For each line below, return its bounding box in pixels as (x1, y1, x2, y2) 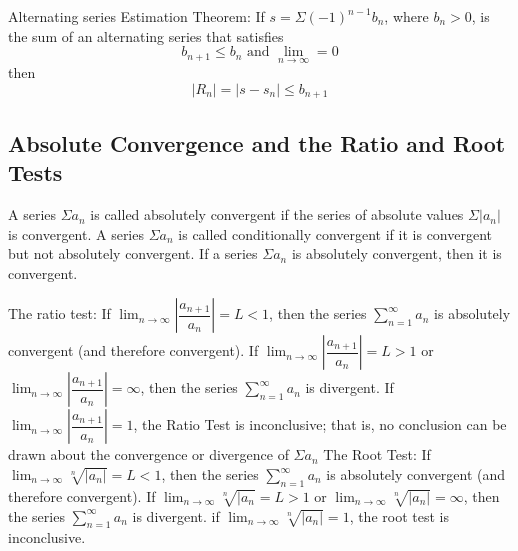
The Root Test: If (323, 444, 431, 465)
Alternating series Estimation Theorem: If (8, 6, 265, 26)
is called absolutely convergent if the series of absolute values (90, 204, 464, 225)
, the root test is (349, 505, 449, 526)
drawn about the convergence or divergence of (8, 444, 289, 465)
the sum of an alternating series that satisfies (8, 25, 284, 46)
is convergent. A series (8, 223, 144, 244)
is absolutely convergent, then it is (291, 243, 502, 264)
